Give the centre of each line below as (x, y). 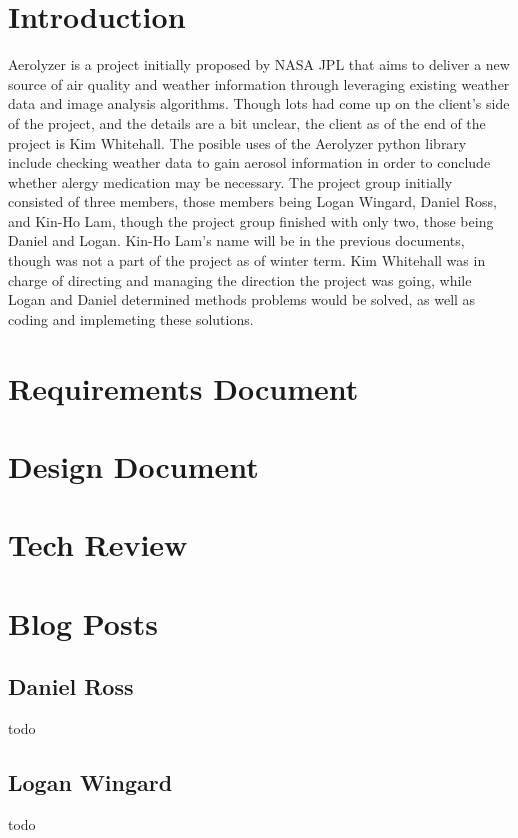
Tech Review (98, 544)
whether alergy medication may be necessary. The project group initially (230, 181)
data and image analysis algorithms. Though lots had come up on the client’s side (259, 103)
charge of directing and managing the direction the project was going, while (240, 279)
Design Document (133, 466)
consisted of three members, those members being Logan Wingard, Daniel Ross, (252, 201)
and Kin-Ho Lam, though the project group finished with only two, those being (251, 220)
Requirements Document (183, 387)
